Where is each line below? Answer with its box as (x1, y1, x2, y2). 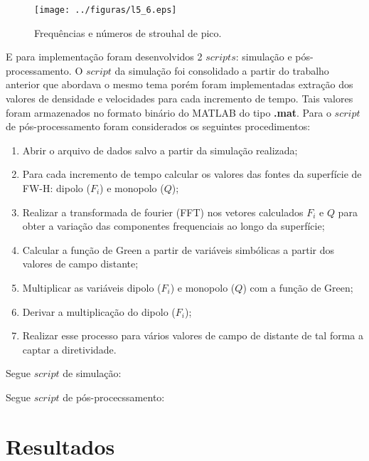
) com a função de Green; (242, 280, 353, 295)
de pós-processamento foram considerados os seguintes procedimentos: (6, 119, 311, 134)
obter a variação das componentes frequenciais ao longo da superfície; (22, 218, 325, 233)
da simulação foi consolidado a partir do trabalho (114, 63, 329, 78)
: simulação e (235, 49, 292, 64)
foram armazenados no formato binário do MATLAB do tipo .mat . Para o (6, 105, 331, 120)
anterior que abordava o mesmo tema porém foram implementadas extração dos (6, 77, 353, 92)
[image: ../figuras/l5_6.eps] (34, 5, 177, 15)
